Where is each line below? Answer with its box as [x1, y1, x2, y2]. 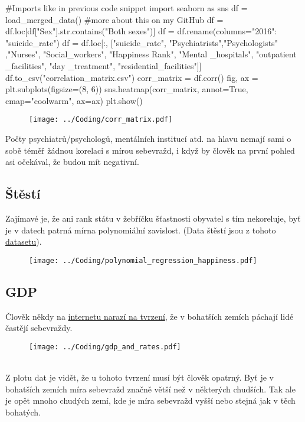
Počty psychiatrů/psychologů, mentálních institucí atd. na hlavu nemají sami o [5, 132, 291, 144]
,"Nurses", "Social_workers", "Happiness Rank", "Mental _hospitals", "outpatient [5, 48, 297, 60]
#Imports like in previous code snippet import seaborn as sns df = [5, 2, 248, 14]
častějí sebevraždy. [5, 322, 73, 334]
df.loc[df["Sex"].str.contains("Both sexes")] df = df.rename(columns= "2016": [5, 25, 277, 37]
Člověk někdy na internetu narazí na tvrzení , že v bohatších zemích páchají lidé [5, 310, 294, 322]
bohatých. [5, 405, 41, 418]
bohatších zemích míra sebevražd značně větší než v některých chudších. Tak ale [5, 382, 296, 395]
